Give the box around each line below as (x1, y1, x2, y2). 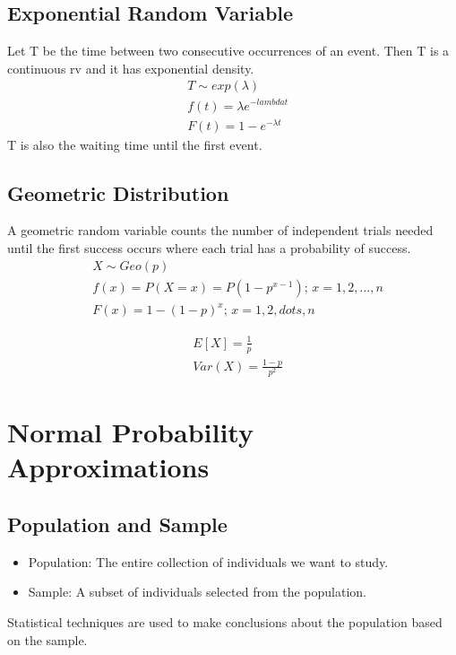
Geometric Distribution (7, 179, 229, 206)
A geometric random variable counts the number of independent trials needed (7, 221, 434, 240)
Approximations (7, 449, 210, 485)
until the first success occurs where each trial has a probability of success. (7, 239, 411, 258)
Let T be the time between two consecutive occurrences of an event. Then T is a (7, 41, 450, 60)
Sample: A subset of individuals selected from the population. (28, 582, 367, 601)
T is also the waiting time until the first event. (7, 135, 262, 153)
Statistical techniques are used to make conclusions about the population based (7, 613, 443, 632)
